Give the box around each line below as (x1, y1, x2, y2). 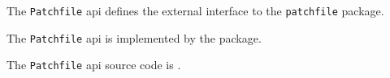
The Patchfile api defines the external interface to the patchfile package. (6, 2, 384, 18)
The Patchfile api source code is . (6, 56, 181, 73)
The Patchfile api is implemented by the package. (6, 29, 262, 46)
